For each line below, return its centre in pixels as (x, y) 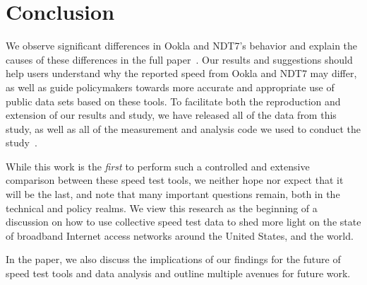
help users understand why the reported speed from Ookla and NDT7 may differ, (181, 73)
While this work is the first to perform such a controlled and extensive (158, 166)
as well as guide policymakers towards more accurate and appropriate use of (170, 87)
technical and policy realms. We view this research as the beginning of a (162, 208)
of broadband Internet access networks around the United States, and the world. (180, 235)
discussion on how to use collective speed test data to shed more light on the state (183, 222)
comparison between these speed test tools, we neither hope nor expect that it (175, 180)
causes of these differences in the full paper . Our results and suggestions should (179, 59)
